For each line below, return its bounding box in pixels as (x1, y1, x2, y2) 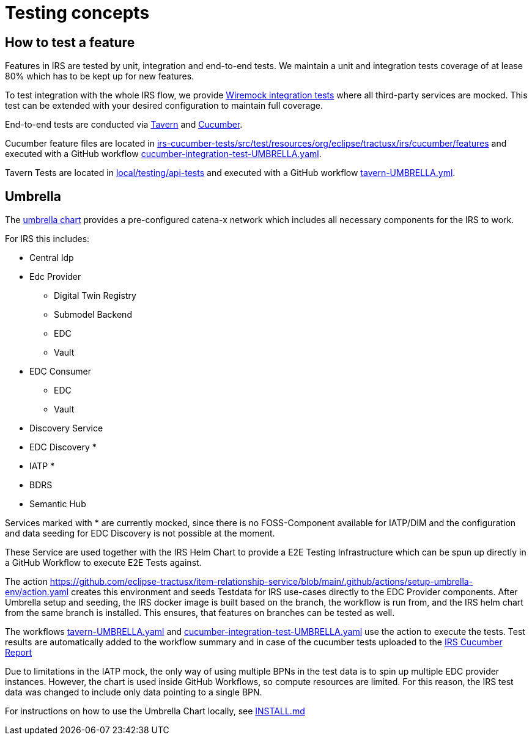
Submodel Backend (54, 309, 132, 320)
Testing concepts (5, 2, 150, 23)
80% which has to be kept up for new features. (5, 71, 194, 82)
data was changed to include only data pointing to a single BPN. (5, 687, 262, 698)
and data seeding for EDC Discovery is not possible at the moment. (5, 528, 275, 539)
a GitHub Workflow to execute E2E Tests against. (5, 557, 202, 568)
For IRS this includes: (5, 233, 90, 244)
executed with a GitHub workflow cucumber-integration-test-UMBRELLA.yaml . (5, 148, 322, 159)
